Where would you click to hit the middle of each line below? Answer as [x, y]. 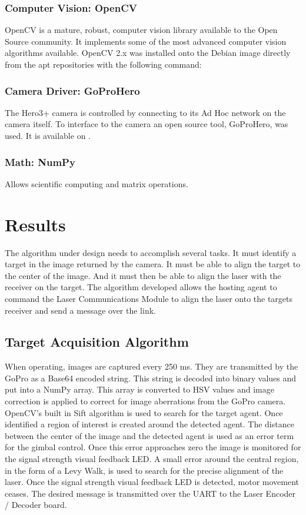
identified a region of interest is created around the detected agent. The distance [149, 424]
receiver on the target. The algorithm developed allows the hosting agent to [141, 287]
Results [35, 224]
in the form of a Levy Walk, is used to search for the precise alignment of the [144, 470]
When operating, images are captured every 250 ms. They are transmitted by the [152, 366]
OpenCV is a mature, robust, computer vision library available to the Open [141, 30]
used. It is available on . [48, 135]
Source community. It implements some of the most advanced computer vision [146, 41]
